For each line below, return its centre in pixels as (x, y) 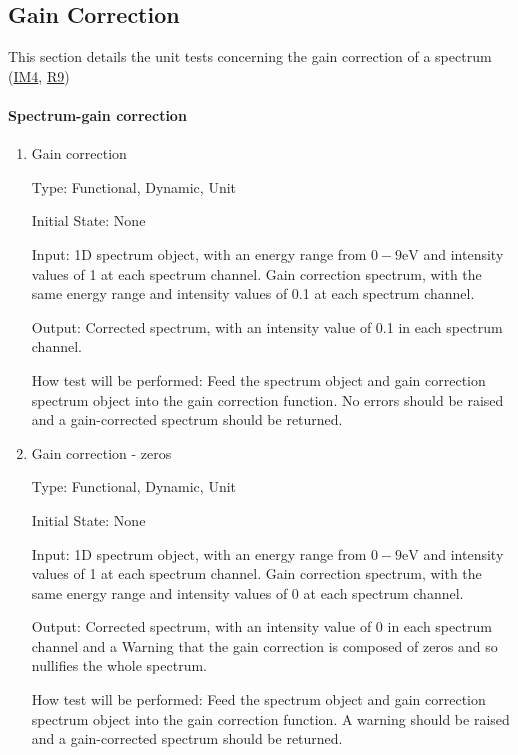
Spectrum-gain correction (97, 114)
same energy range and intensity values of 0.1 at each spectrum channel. (253, 293)
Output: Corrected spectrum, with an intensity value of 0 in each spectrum (261, 626)
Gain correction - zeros (101, 452)
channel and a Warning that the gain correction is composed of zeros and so (264, 645)
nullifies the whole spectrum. (119, 665)
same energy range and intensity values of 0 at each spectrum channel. (247, 592)
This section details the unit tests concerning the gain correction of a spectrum (250, 56)
